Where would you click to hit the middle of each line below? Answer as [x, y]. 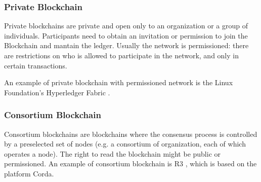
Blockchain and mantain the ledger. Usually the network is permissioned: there [126, 45]
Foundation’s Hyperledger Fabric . [57, 92]
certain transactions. [36, 65]
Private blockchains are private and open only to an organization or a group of [126, 26]
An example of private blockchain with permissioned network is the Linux [119, 82]
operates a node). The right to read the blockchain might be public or [113, 153]
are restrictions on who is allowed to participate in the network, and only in [121, 55]
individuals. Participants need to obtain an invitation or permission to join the [126, 35]
